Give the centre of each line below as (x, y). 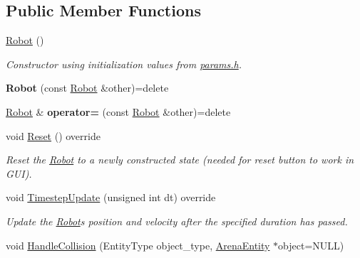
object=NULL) (311, 245)
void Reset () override (53, 135)
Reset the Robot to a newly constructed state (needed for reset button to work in (180, 160)
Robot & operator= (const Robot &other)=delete (118, 111)
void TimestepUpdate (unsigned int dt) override (111, 197)
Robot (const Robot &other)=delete (87, 88)
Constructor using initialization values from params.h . (124, 64)
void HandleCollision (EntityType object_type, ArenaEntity (138, 245)
